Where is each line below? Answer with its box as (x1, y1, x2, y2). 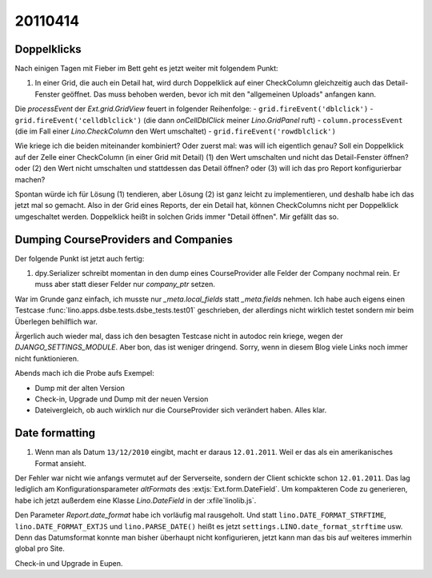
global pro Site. (14, 544, 66, 553)
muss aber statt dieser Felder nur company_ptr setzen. (34, 280, 215, 289)
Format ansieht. (34, 458, 87, 468)
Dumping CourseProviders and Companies (14, 233, 234, 246)
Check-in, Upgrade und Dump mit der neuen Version (34, 394, 209, 404)
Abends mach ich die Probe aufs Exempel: (14, 369, 155, 378)
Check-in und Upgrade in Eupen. (14, 558, 123, 568)
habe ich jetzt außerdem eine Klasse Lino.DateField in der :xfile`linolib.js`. (14, 496, 257, 505)
